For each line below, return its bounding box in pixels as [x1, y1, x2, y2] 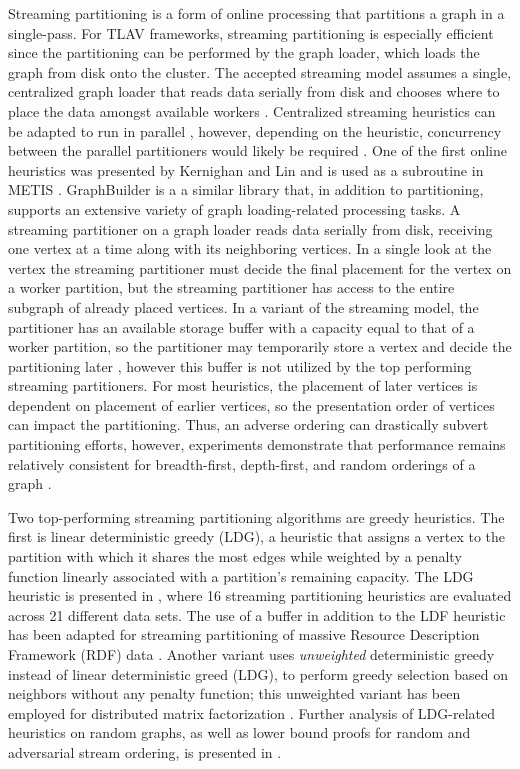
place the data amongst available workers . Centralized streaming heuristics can [8, 100, 496, 121]
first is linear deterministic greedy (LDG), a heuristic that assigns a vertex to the [8, 526, 506, 547]
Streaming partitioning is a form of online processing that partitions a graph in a [8, 3, 505, 23]
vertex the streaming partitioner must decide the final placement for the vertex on [8, 257, 512, 278]
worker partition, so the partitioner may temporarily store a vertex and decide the [8, 336, 512, 357]
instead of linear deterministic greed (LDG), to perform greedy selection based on [8, 663, 508, 684]
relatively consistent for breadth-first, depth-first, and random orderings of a [8, 453, 476, 474]
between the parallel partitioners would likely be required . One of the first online [8, 140, 507, 161]
